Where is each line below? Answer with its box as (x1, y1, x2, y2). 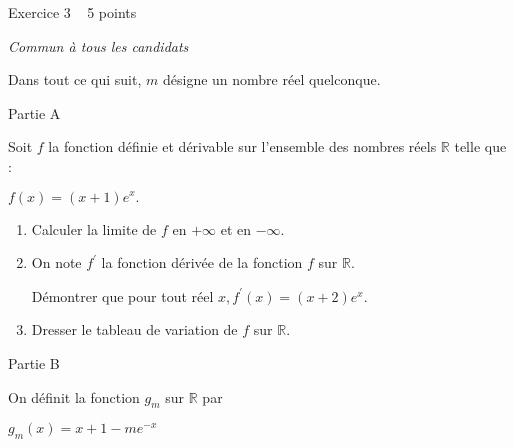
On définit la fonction (8, 386, 140, 407)
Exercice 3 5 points (8, 2, 137, 22)
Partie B (8, 352, 60, 373)
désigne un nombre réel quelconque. (162, 69, 381, 90)
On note (31, 252, 82, 273)
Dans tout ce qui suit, (8, 69, 142, 90)
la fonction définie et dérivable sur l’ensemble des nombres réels (48, 136, 437, 157)
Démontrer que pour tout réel (31, 285, 214, 306)
